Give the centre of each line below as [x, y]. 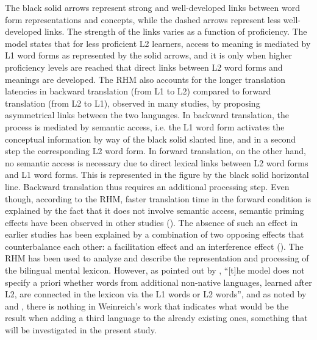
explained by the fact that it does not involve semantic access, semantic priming [155, 211]
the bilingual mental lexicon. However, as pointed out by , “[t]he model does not [155, 270]
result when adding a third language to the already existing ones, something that [156, 318]
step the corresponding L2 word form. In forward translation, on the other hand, [155, 151]
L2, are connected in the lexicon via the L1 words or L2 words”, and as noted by [156, 294]
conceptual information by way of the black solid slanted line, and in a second [151, 139]
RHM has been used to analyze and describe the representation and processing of [157, 258]
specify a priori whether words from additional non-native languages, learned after [158, 282]
